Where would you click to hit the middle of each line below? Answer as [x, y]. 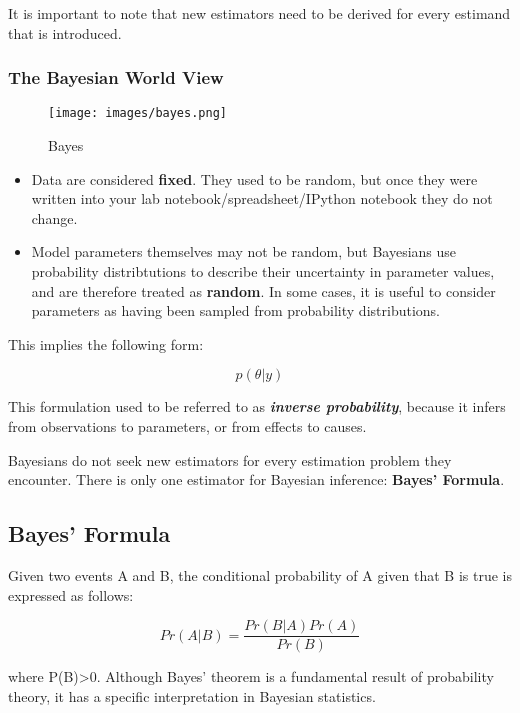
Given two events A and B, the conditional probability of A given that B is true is [260, 574]
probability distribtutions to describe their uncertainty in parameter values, [263, 271]
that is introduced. [65, 32]
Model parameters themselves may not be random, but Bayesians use [244, 251]
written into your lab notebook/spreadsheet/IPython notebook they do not [262, 198]
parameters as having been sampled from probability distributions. [235, 310]
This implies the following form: [106, 343]
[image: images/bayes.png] [137, 113]
